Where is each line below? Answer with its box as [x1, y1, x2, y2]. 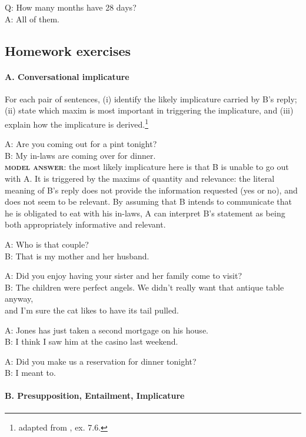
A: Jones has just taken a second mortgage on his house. [5, 323, 208, 336]
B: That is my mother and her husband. [5, 249, 149, 262]
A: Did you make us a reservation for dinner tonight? [5, 355, 197, 367]
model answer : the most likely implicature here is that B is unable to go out [5, 161, 289, 173]
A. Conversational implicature [5, 70, 129, 82]
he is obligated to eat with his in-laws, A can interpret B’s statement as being [5, 206, 285, 219]
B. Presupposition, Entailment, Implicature [5, 389, 185, 402]
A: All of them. [5, 12, 59, 25]
